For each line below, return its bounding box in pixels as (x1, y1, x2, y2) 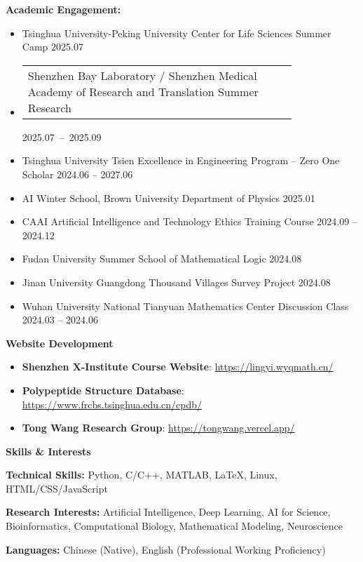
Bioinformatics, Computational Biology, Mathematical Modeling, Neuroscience (6, 518, 343, 533)
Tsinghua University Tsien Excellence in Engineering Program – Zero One (22, 153, 340, 168)
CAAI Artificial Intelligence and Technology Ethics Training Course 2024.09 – (22, 214, 357, 229)
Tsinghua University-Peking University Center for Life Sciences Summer (22, 25, 331, 40)
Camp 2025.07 (22, 39, 83, 54)
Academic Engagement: (6, 2, 121, 16)
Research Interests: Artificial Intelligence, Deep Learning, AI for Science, (6, 504, 331, 519)
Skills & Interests (6, 443, 91, 458)
